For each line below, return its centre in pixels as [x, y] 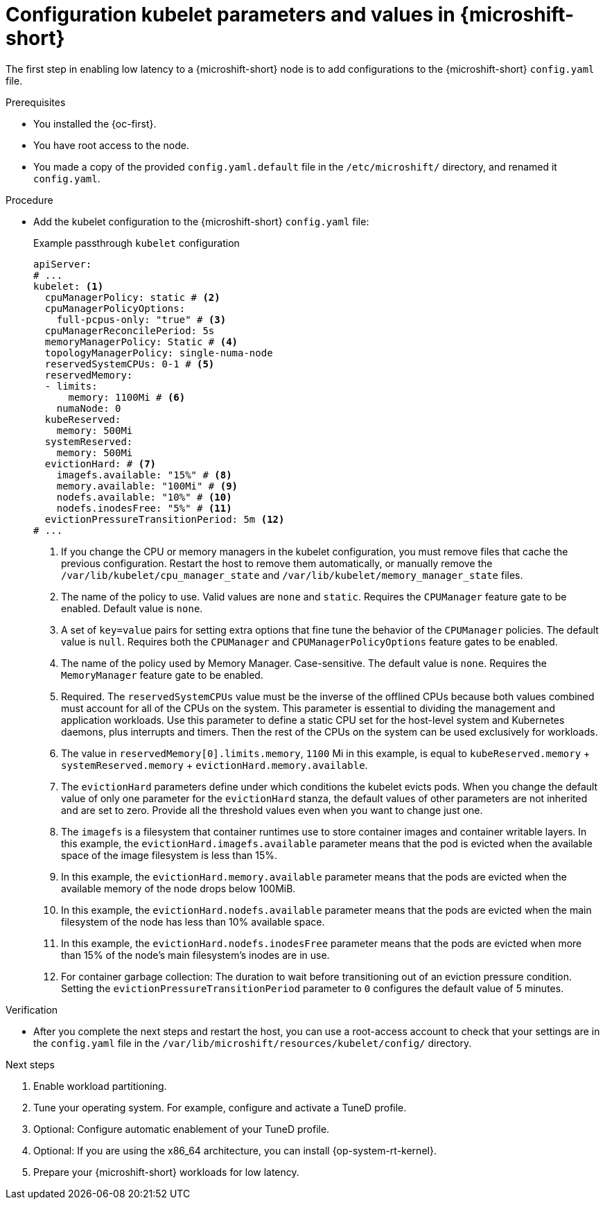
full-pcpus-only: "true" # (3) [141, 319]
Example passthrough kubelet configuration [137, 243]
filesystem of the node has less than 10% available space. [193, 921]
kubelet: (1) [69, 286]
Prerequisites [36, 102]
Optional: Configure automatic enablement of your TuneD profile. [182, 1129]
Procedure [29, 200]
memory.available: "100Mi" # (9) [147, 486]
